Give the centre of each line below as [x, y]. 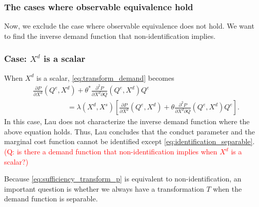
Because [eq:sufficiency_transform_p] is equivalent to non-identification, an [123, 179]
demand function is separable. [51, 199]
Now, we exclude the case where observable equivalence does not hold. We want [129, 26]
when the [227, 188]
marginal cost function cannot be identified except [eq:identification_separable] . [129, 141]
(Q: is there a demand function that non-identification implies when [111, 152]
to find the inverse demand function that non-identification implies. [110, 36]
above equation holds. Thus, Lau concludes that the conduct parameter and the [129, 131]
